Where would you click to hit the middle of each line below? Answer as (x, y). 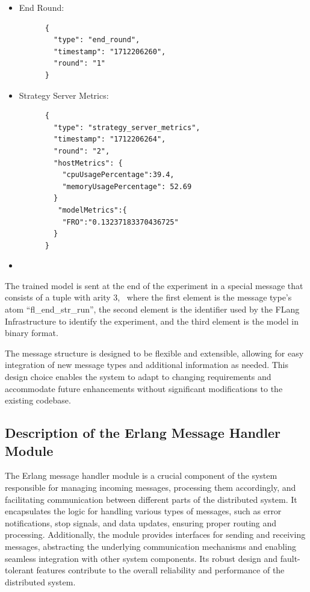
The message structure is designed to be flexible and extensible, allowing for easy (154, 353)
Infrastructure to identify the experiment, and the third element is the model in (152, 321)
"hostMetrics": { (88, 163)
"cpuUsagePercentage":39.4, (118, 175)
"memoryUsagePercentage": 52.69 (127, 186)
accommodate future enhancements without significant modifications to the (144, 388)
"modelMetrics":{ (92, 210)
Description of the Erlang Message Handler (143, 433)
